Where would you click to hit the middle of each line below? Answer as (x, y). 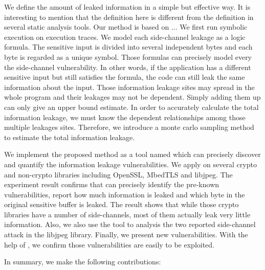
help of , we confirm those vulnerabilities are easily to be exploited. (109, 244)
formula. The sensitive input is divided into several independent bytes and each (128, 47)
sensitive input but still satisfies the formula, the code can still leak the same (125, 77)
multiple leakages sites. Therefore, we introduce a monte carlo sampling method (129, 127)
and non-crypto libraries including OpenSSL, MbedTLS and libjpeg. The (118, 174)
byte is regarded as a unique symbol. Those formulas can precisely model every (128, 57)
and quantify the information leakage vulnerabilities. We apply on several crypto (130, 164)
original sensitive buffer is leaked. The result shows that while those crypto (122, 204)
